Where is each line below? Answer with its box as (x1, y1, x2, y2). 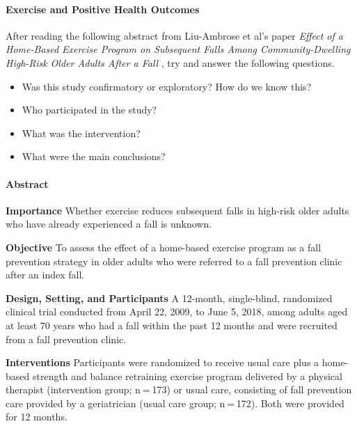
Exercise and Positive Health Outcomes (6, 1, 200, 16)
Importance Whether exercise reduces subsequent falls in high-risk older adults (6, 203, 349, 217)
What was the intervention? (22, 125, 141, 140)
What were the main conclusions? (22, 149, 166, 164)
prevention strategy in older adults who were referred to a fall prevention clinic (6, 253, 342, 268)
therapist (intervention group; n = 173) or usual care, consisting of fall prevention (6, 382, 352, 397)
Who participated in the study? (22, 102, 157, 117)
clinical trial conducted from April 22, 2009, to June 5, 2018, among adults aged (6, 304, 348, 319)
